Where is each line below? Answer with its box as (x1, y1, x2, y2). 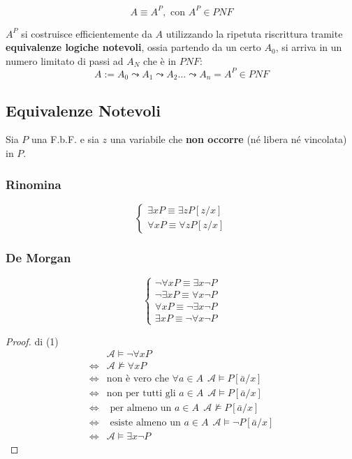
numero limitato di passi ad (6, 53, 124, 68)
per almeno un (110, 403, 172, 414)
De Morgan (6, 248, 71, 266)
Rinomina (6, 175, 61, 193)
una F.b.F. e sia (31, 132, 99, 146)
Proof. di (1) (6, 333, 59, 348)
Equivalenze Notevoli (6, 99, 161, 121)
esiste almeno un (110, 418, 181, 428)
